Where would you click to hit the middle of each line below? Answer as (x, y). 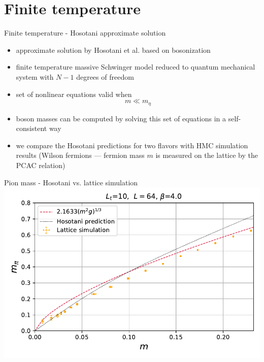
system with (35, 76)
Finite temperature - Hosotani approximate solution (85, 33)
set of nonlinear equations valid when (74, 94)
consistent (31, 128)
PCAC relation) (41, 165)
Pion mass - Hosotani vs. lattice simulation (71, 182)
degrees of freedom (105, 76)
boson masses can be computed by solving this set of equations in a (121, 118)
